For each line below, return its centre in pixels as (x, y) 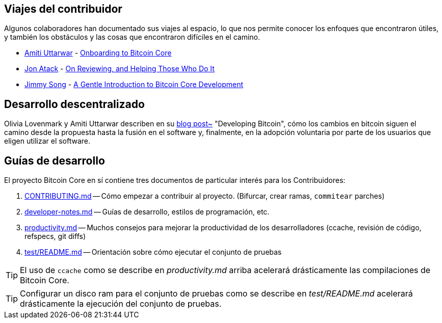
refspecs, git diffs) (55, 236)
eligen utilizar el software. (47, 141)
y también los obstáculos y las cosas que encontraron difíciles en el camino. (132, 37)
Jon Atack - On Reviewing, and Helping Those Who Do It (120, 69)
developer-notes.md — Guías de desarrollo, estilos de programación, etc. (147, 212)
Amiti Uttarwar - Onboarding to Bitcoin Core (98, 53)
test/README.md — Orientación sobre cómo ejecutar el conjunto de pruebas (153, 252)
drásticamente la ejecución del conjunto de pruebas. (121, 304)
